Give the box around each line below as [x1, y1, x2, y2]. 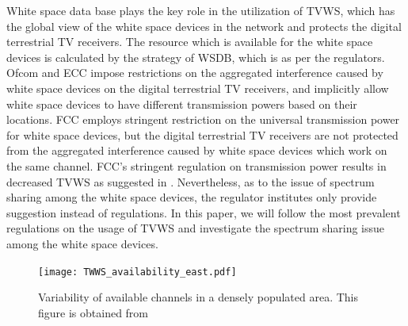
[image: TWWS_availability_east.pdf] [38, 266, 237, 278]
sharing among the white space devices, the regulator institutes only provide [6, 189, 377, 205]
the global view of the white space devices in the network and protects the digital [6, 17, 402, 34]
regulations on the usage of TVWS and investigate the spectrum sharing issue [6, 220, 385, 236]
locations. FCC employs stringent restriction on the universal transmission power [6, 111, 400, 128]
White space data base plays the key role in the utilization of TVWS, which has [6, 2, 395, 18]
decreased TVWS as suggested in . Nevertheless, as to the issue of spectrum [6, 173, 375, 190]
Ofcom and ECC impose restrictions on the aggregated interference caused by [6, 64, 383, 81]
